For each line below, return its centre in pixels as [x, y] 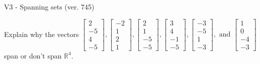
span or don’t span [33, 55]
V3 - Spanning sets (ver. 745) [49, 6]
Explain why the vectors [41, 34]
